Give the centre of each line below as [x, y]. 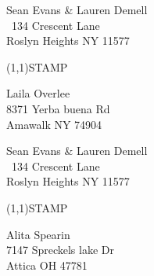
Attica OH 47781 [47, 265]
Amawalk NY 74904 [54, 124]
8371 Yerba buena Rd [58, 108]
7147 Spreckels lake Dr [60, 250]
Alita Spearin [38, 234]
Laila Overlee [38, 93]
